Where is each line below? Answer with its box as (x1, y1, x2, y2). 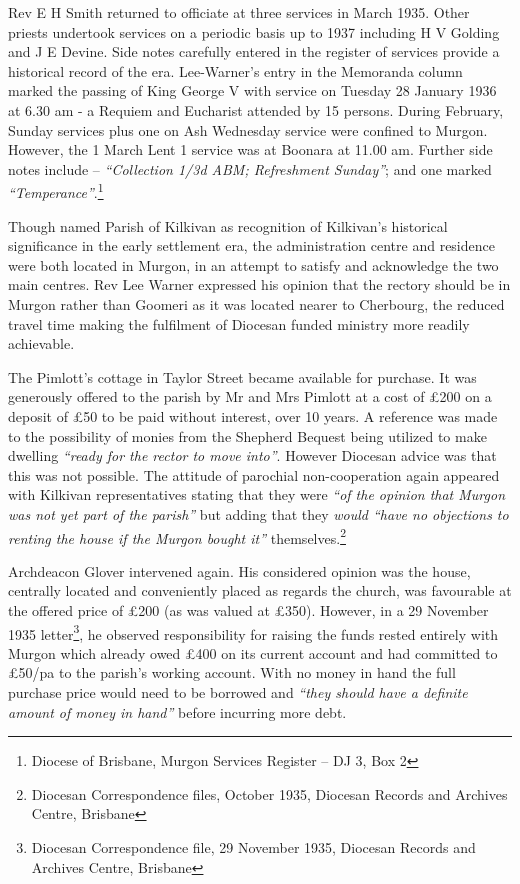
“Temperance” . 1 (8, 179, 104, 202)
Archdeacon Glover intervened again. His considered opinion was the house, (8, 560, 471, 581)
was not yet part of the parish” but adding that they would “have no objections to (8, 503, 509, 524)
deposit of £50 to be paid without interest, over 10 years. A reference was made (8, 405, 498, 426)
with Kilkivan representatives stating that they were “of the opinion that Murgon (8, 484, 506, 505)
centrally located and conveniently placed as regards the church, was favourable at (8, 580, 512, 601)
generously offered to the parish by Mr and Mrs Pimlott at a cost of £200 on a (8, 386, 492, 407)
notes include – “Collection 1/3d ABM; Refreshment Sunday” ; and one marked (8, 158, 492, 179)
